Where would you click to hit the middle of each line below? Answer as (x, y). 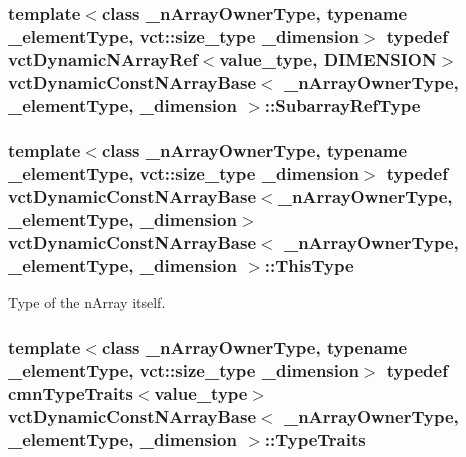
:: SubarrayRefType (342, 104)
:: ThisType (309, 265)
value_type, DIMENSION (328, 58)
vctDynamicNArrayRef (103, 58)
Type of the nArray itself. (87, 302)
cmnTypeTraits (70, 392)
